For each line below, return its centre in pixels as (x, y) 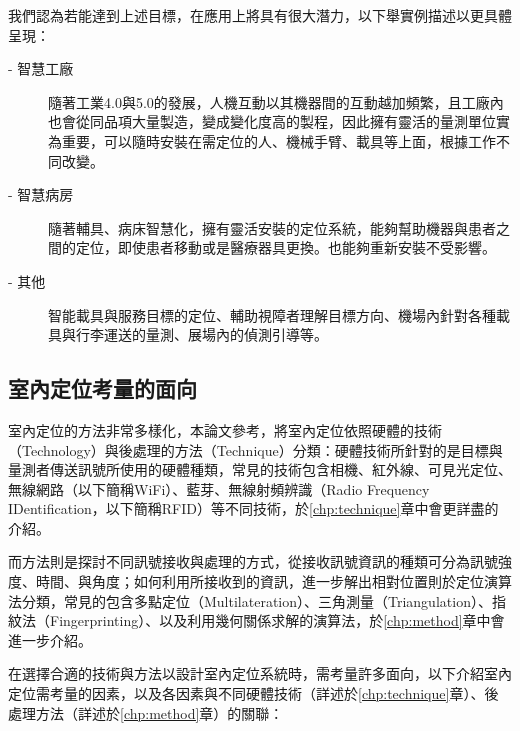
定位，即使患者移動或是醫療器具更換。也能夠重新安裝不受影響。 (285, 247)
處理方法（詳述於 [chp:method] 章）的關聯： (146, 712)
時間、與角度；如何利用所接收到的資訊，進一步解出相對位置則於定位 (259, 581)
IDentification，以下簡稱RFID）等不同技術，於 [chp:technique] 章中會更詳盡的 (253, 508)
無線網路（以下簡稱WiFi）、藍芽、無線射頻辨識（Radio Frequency (219, 488)
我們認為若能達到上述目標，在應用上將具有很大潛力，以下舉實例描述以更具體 (260, 15)
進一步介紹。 (50, 639)
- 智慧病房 (41, 194)
